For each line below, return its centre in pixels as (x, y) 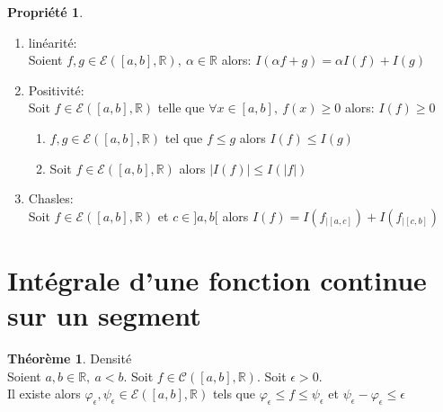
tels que (234, 394)
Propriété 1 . (45, 12)
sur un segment (104, 315)
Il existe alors (44, 394)
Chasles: (51, 198)
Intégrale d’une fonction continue (217, 279)
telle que (181, 107)
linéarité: (53, 42)
